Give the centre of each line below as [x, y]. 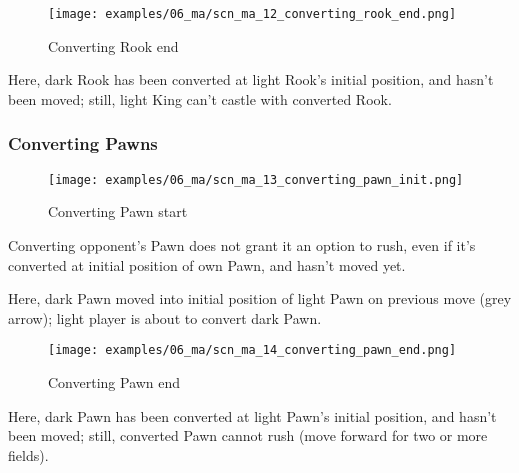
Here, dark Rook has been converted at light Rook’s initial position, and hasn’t [251, 79]
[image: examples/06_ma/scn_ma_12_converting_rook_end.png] [252, 14]
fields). [28, 454]
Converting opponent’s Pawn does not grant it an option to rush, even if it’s [242, 244]
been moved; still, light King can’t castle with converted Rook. [200, 98]
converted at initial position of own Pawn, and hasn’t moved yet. [207, 264]
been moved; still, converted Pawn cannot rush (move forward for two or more [248, 435]
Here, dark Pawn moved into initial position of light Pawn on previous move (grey [260, 298]
